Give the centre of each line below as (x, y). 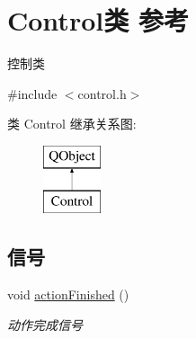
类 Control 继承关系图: (72, 124)
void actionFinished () (68, 294)
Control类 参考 (98, 20)
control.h (102, 93)
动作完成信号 (45, 324)
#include (32, 93)
